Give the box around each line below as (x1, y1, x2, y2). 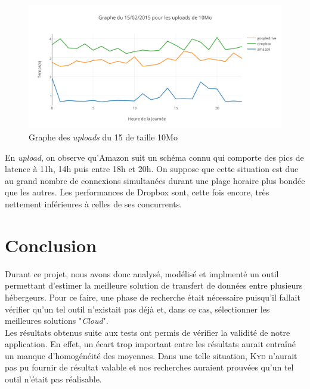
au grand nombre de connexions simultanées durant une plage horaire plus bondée (5, 174, 305, 186)
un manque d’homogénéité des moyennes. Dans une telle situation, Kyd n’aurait (5, 349, 297, 362)
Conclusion (5, 232, 97, 257)
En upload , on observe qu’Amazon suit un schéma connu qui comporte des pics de (5, 151, 304, 163)
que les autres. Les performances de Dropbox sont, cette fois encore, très (5, 186, 269, 198)
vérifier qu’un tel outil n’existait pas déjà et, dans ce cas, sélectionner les (5, 302, 270, 315)
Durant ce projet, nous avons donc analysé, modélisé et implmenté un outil (5, 267, 279, 280)
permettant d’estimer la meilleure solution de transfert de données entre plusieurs (5, 279, 303, 292)
